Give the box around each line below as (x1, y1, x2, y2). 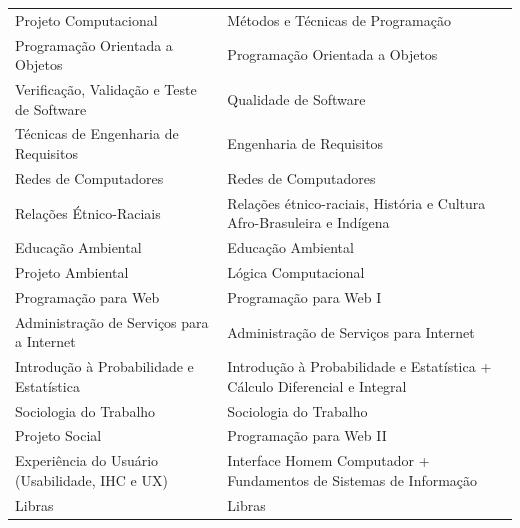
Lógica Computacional (227, 262, 365, 283)
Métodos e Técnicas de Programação (227, 9, 451, 30)
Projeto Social (15, 425, 102, 446)
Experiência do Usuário (15, 450, 159, 471)
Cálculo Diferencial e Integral (227, 375, 407, 396)
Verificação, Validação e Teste (15, 79, 197, 100)
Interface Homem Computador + (227, 450, 430, 471)
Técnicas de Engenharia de (15, 123, 179, 144)
